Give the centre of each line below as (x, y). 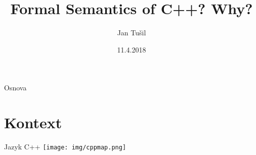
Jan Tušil (132, 33)
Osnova (15, 88)
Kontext (33, 122)
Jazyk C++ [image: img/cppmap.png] (65, 147)
